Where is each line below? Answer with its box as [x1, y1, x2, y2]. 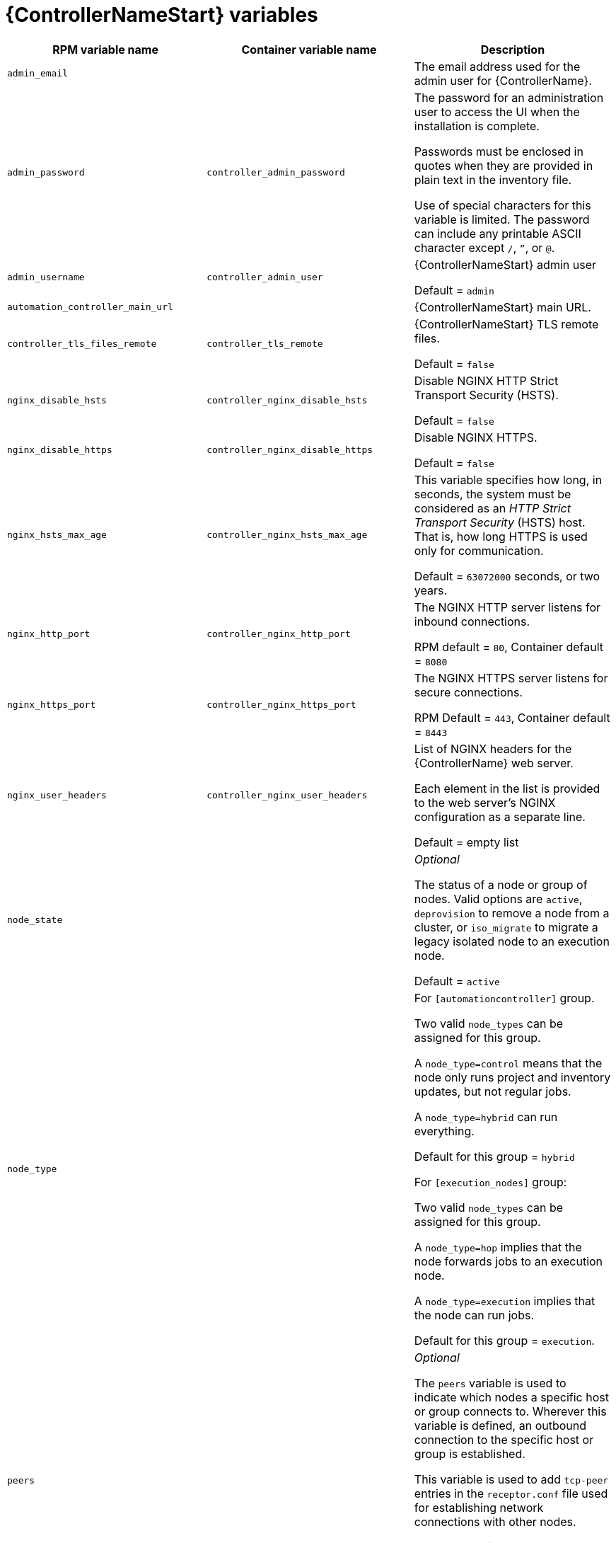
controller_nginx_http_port [207, 629, 351, 640]
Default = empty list [414, 834, 519, 849]
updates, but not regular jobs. [414, 1084, 571, 1099]
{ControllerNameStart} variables [5, 3, 318, 27]
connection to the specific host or [414, 1432, 594, 1447]
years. [414, 583, 448, 597]
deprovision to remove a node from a [414, 905, 610, 920]
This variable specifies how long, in [414, 472, 603, 487]
